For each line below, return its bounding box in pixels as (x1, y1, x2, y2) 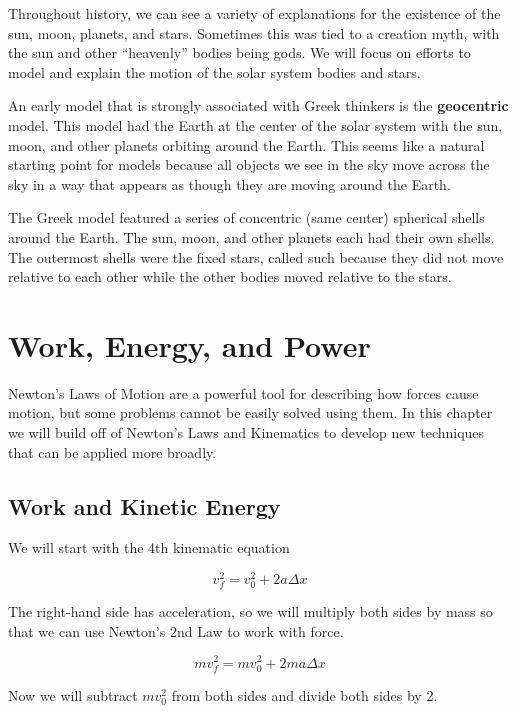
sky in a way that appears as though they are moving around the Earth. (8, 173, 451, 194)
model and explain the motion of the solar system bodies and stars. (8, 61, 421, 82)
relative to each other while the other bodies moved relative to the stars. (8, 266, 452, 287)
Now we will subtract (8, 684, 138, 705)
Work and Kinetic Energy (8, 490, 281, 521)
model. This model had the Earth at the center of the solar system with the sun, (8, 114, 503, 135)
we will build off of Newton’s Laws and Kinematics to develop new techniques (8, 422, 485, 443)
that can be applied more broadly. (8, 441, 217, 462)
